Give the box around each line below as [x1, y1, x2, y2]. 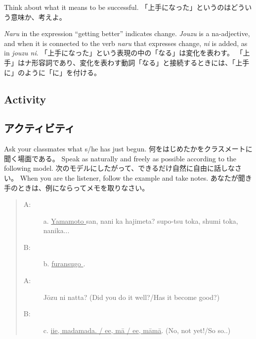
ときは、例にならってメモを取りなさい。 [17, 182, 149, 193]
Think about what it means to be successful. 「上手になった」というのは [4, 2, 231, 12]
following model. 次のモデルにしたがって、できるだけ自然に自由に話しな [4, 163, 235, 173]
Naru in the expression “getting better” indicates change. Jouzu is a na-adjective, [4, 28, 250, 39]
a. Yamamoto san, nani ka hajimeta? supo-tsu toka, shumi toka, [43, 215, 238, 226]
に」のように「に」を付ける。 [4, 67, 101, 77]
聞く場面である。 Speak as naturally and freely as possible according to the [4, 153, 237, 163]
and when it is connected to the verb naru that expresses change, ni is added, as [4, 38, 248, 48]
